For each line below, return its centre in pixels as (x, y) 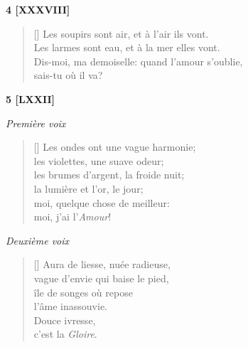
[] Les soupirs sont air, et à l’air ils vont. (121, 33)
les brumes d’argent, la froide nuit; (109, 175)
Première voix (36, 123)
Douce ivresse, (65, 320)
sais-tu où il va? (68, 75)
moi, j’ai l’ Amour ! (72, 217)
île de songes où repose (83, 292)
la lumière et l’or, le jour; (88, 188)
